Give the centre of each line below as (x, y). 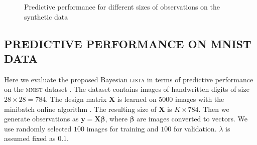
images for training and (122, 128)
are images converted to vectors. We (192, 119)
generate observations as (41, 119)
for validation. (195, 128)
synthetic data (46, 16)
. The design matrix (76, 99)
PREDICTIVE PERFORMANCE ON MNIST (128, 43)
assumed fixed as (30, 138)
